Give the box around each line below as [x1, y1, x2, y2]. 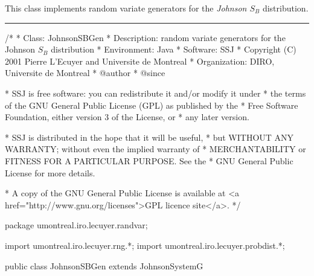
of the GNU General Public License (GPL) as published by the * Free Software [5, 98, 298, 111]
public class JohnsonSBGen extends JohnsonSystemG [5, 259, 203, 272]
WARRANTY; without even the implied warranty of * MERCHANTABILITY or [5, 143, 306, 155]
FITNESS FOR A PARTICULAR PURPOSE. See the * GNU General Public [5, 154, 293, 167]
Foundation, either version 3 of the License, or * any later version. [5, 111, 249, 123]
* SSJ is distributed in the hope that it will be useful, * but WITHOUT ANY [5, 130, 294, 143]
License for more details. [5, 166, 95, 179]
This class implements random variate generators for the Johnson [5, 2, 247, 14]
